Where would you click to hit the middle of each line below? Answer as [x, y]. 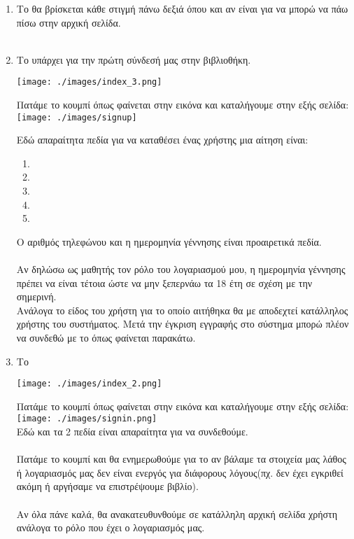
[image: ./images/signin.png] [87, 419]
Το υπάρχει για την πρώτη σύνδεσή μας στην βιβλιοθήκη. [134, 59]
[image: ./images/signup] [77, 117]
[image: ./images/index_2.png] [89, 384]
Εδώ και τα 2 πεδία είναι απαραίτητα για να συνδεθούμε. [132, 432]
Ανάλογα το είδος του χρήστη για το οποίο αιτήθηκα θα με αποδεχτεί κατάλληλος [182, 310]
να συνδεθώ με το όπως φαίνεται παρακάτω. [106, 337]
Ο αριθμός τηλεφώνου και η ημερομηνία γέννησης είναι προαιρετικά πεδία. [169, 241]
